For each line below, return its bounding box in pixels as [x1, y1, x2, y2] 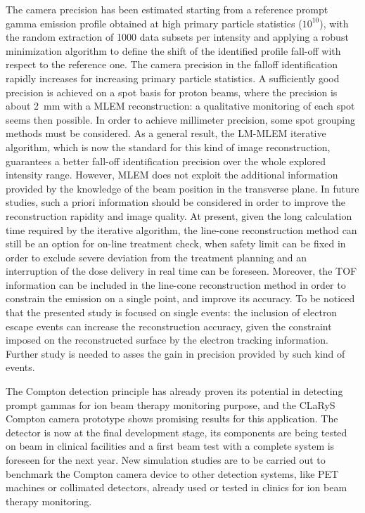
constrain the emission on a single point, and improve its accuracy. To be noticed [6, 291, 355, 306]
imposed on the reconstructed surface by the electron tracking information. [6, 332, 328, 347]
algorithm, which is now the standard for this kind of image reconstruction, [6, 139, 331, 154]
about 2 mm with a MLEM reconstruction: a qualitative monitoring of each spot [6, 98, 355, 113]
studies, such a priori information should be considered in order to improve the [6, 195, 345, 209]
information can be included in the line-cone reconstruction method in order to [6, 277, 346, 292]
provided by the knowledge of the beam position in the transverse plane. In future [6, 181, 359, 195]
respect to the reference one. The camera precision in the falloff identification [6, 57, 338, 72]
